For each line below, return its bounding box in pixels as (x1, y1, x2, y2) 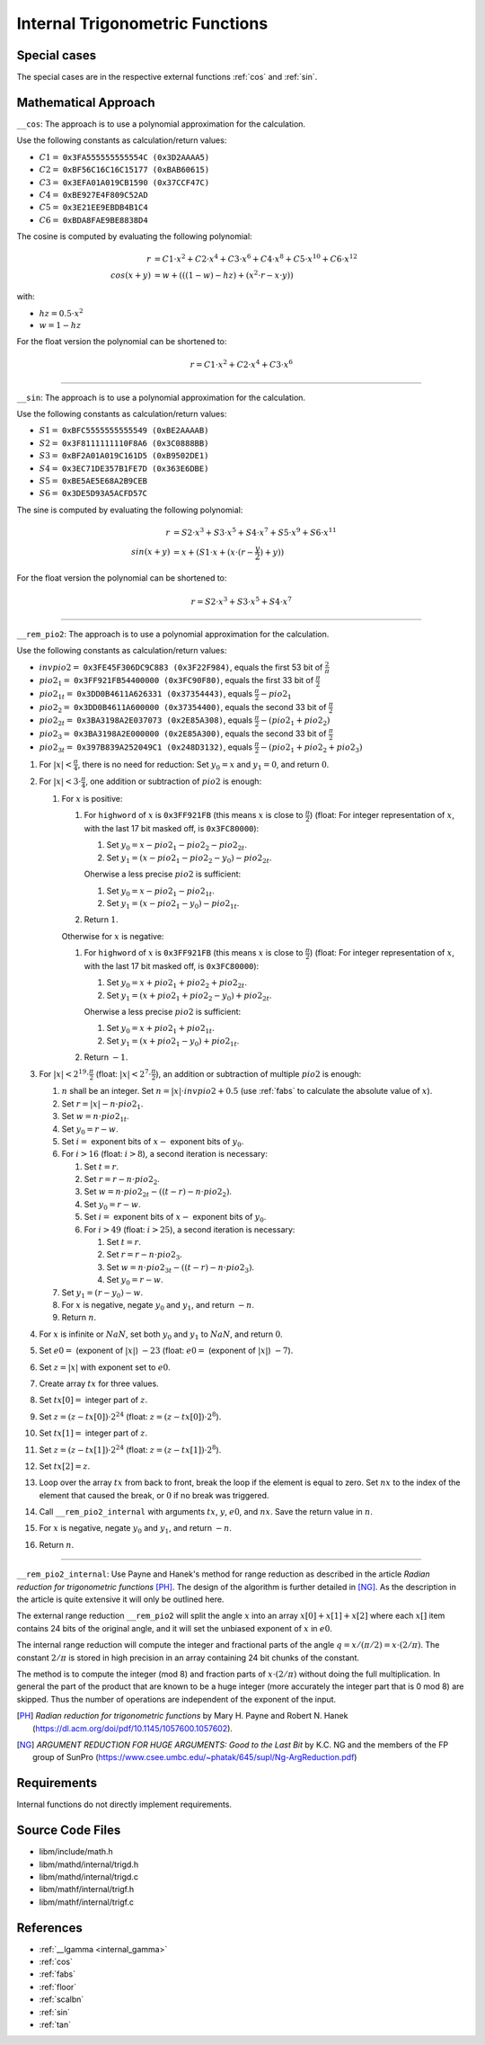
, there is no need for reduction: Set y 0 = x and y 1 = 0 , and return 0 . (77, 759, 330, 772)
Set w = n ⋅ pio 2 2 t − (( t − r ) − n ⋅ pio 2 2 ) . (84, 1187, 233, 1199)
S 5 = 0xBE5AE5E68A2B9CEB (39, 476, 148, 485)
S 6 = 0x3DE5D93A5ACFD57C (39, 488, 148, 499)
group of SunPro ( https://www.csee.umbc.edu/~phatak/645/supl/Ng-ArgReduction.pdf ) (32, 1752, 357, 1763)
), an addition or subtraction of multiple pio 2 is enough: (155, 1068, 362, 1079)
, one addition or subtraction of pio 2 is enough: (85, 776, 262, 787)
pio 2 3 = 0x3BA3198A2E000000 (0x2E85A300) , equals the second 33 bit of (39, 728, 327, 741)
